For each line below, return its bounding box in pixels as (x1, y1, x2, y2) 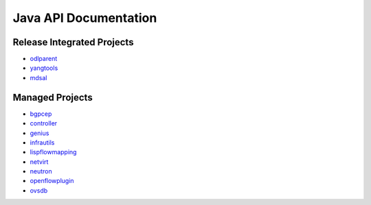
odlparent (30, 55, 58, 63)
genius (30, 129, 49, 137)
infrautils (30, 138, 55, 147)
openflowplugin (30, 177, 75, 185)
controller (30, 119, 58, 128)
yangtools (30, 64, 58, 72)
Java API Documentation (12, 10, 157, 25)
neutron (30, 167, 52, 176)
